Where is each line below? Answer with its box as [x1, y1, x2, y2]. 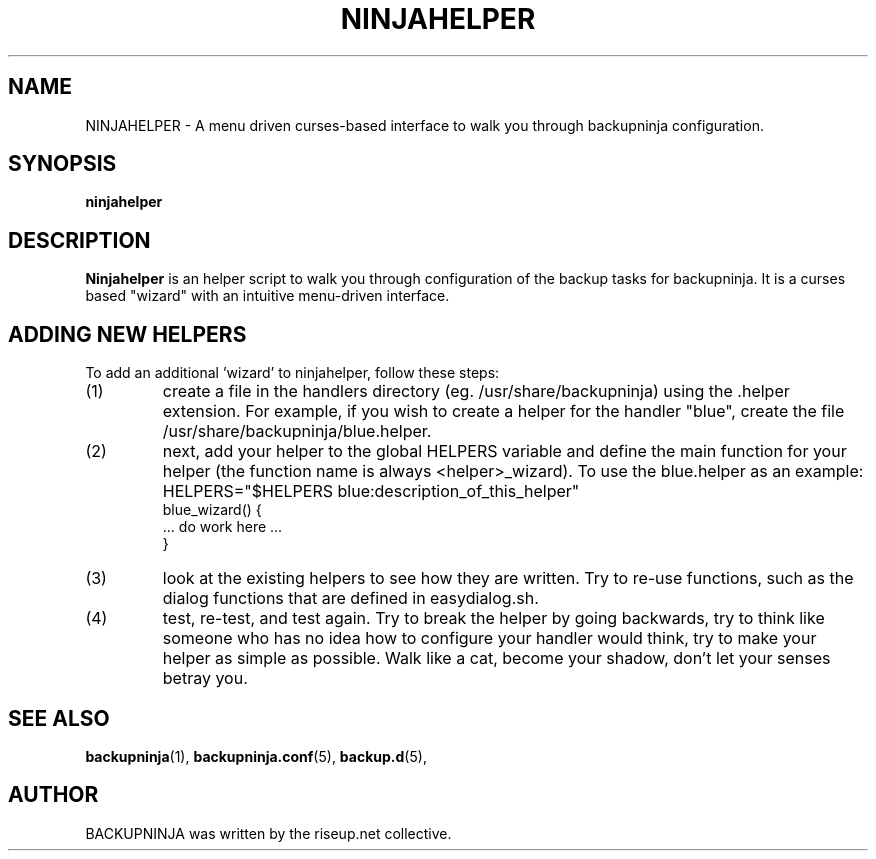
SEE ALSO [8, 705, 110, 731]
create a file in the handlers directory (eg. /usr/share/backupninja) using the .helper [162, 381, 790, 402]
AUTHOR [8, 782, 99, 808]
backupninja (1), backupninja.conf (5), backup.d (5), [85, 747, 427, 765]
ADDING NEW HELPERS [8, 321, 247, 347]
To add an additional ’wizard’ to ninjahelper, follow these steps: [85, 364, 500, 382]
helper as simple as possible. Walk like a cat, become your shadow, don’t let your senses [162, 648, 831, 669]
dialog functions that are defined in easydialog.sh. [162, 588, 539, 609]
